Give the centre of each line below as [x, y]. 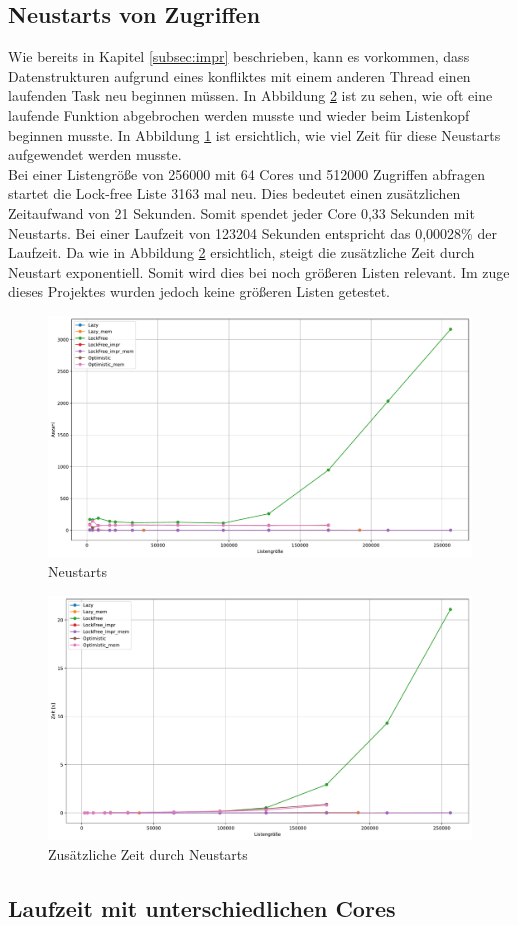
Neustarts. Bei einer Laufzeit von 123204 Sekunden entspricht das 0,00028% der [252, 232]
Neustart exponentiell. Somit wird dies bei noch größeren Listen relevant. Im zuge [259, 271]
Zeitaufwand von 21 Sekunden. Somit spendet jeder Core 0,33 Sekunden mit [241, 212]
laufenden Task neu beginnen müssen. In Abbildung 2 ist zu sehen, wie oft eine [250, 95]
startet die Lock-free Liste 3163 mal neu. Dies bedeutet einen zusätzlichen [234, 193]
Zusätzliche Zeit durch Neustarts [148, 853]
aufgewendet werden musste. [95, 154]
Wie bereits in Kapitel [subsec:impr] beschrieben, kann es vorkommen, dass [239, 56]
